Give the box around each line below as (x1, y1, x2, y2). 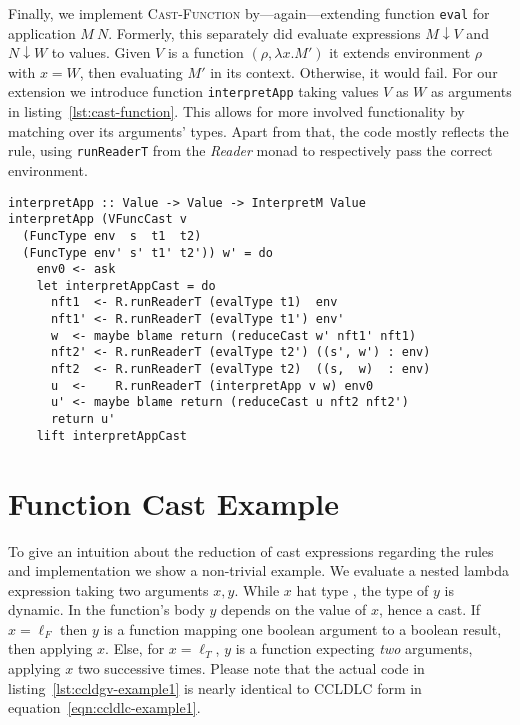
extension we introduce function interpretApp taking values (8, 81, 379, 102)
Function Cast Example (8, 482, 339, 523)
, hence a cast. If (378, 599, 481, 620)
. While (234, 579, 280, 600)
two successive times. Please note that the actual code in (77, 658, 425, 679)
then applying (8, 638, 93, 659)
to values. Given (51, 42, 151, 63)
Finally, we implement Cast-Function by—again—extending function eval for (8, 3, 490, 23)
